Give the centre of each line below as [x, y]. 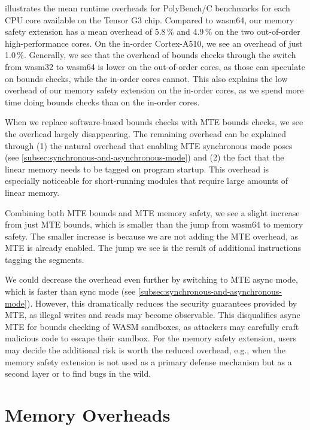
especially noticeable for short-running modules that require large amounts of [147, 181]
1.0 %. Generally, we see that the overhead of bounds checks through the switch [151, 55]
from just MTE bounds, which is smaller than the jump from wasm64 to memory [154, 224]
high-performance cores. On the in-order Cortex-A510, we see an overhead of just [154, 43]
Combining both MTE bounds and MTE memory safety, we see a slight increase [152, 212]
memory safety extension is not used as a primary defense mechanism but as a [148, 361]
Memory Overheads [88, 414]
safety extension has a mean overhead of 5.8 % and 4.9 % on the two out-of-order [153, 31]
